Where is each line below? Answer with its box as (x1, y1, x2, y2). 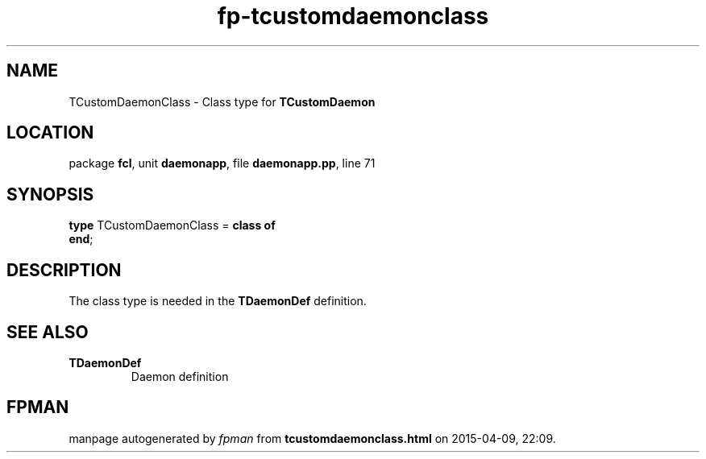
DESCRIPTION (6, 259, 122, 280)
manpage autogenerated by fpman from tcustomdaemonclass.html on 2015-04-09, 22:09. (69, 431, 556, 445)
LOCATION (6, 122, 94, 143)
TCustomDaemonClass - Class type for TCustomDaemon (69, 94, 376, 109)
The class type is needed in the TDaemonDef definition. (69, 294, 367, 308)
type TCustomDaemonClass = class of (69, 218, 276, 233)
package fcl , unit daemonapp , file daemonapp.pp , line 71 (69, 156, 376, 171)
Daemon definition (131, 369, 229, 383)
